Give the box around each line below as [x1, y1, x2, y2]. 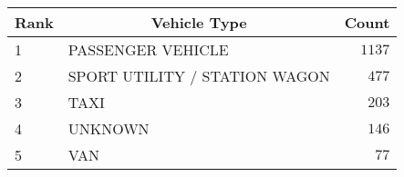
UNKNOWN [67, 118, 150, 139]
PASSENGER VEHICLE [67, 39, 229, 60]
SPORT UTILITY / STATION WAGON [67, 65, 330, 86]
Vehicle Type [150, 12, 247, 33]
